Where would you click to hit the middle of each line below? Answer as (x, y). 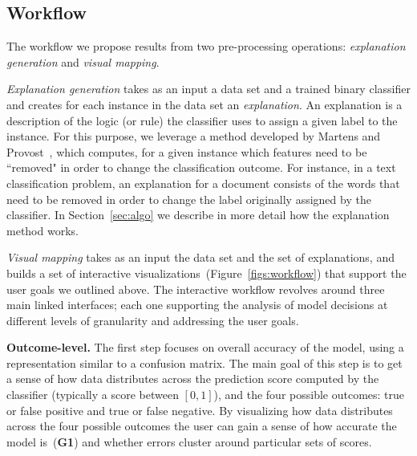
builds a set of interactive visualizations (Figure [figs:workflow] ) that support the (206, 273)
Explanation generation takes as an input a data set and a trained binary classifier (208, 89)
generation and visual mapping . (83, 61)
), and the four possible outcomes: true (309, 395)
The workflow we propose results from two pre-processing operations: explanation (206, 46)
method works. (43, 230)
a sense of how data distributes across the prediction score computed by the (193, 379)
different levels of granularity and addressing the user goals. (153, 320)
